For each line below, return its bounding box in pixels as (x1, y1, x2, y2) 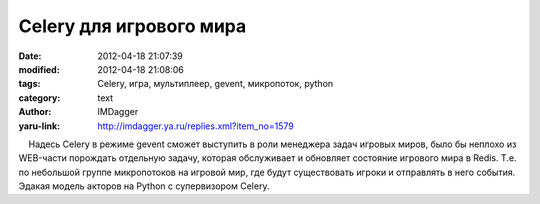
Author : (18, 106, 52, 118)
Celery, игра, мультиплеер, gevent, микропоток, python (97, 78, 334, 90)
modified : (18, 63, 60, 75)
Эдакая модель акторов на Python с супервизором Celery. (18, 180, 270, 192)
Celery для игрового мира (18, 15, 247, 37)
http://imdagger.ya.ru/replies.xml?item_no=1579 (97, 120, 294, 132)
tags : (18, 78, 41, 90)
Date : (18, 50, 42, 62)
